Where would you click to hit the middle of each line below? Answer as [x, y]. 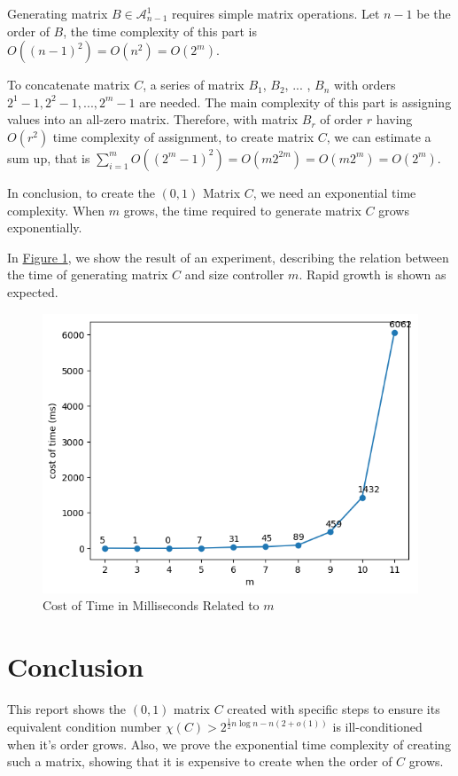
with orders [365, 85]
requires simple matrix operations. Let [276, 13]
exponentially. [45, 227]
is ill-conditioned [377, 727]
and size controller [234, 274]
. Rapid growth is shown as [373, 274]
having [394, 119]
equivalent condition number [85, 727]
